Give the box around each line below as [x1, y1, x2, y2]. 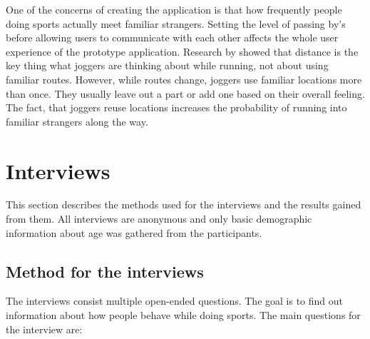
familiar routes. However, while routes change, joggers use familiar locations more [6, 71, 362, 86]
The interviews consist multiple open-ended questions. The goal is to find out [6, 293, 343, 308]
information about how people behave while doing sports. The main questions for [6, 308, 361, 323]
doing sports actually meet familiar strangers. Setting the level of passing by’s [6, 16, 346, 31]
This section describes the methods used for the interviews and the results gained [6, 197, 361, 212]
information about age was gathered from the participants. [6, 225, 262, 240]
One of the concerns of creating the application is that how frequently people [6, 2, 342, 16]
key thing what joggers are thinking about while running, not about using [6, 58, 329, 73]
